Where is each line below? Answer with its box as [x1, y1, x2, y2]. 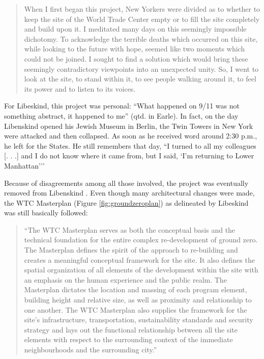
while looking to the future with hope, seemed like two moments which [24, 43, 245, 54]
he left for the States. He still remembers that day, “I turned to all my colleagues [4, 140, 256, 151]
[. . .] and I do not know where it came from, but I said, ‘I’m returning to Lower [4, 150, 254, 161]
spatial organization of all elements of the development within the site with [24, 264, 258, 275]
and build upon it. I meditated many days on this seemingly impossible [24, 23, 247, 34]
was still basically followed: [4, 207, 88, 218]
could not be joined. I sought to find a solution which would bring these [24, 53, 248, 64]
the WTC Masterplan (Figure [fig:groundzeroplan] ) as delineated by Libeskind [4, 197, 249, 208]
